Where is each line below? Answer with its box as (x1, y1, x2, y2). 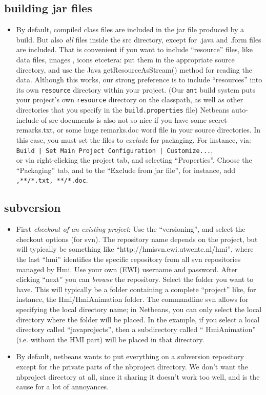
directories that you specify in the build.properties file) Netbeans (16, 104, 230, 115)
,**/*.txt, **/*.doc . (16, 174, 88, 185)
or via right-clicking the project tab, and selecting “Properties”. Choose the (16, 155, 252, 165)
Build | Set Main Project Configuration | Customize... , (16, 144, 213, 155)
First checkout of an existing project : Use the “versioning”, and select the (16, 224, 245, 234)
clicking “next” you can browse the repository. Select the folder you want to (16, 274, 254, 284)
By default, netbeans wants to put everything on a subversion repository (16, 351, 244, 362)
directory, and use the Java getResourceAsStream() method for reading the (16, 64, 252, 75)
